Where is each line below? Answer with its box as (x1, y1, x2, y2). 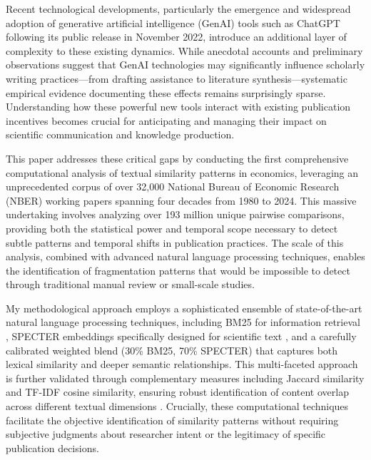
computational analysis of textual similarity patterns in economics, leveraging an (6, 165, 359, 180)
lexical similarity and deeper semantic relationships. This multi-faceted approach (6, 357, 358, 372)
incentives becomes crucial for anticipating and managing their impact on (6, 113, 327, 128)
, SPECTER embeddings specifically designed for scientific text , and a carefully (6, 329, 357, 344)
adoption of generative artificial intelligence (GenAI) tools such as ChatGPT (6, 15, 340, 30)
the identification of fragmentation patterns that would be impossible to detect (6, 262, 350, 277)
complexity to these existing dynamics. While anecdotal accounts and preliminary (6, 43, 363, 58)
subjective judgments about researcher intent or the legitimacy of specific (6, 426, 326, 441)
